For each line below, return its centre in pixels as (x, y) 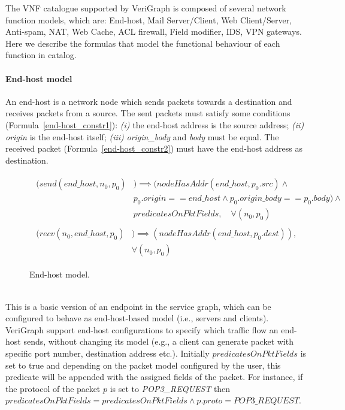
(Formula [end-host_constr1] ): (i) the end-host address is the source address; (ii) (155, 124)
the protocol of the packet (53, 388)
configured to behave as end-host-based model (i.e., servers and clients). (137, 318)
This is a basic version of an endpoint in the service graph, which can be (138, 306)
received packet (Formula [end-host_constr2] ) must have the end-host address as (154, 148)
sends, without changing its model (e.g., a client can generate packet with (158, 341)
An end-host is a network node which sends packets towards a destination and (149, 101)
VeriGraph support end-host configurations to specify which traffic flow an (142, 329)
